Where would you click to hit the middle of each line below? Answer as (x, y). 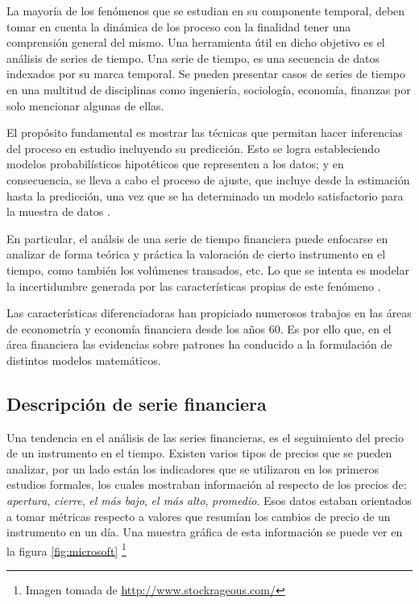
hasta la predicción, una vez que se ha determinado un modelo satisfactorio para (205, 195)
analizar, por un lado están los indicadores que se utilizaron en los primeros (193, 468)
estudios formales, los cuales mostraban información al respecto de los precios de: (207, 484)
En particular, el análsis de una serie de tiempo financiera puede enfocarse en (197, 238)
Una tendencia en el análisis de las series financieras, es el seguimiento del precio (205, 437)
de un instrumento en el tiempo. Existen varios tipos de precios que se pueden (199, 453)
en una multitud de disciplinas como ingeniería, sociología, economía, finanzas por (209, 89)
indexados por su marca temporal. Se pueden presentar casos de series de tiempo (206, 74)
